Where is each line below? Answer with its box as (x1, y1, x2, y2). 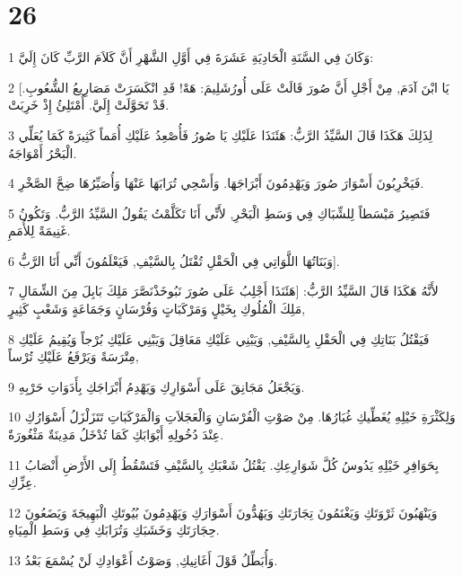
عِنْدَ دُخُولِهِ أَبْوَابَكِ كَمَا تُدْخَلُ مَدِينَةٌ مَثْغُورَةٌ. (8, 425, 224, 444)
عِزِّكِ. (8, 473, 37, 492)
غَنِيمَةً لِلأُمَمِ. (8, 221, 71, 240)
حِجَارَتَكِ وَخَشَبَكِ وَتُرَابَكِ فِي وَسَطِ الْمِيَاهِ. (8, 520, 220, 539)
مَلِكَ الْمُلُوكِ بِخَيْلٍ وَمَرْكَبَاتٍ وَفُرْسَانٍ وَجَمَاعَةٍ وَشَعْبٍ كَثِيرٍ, (8, 299, 306, 318)
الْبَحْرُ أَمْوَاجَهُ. (8, 143, 77, 162)
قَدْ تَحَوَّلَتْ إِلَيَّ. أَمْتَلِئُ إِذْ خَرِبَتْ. (8, 95, 170, 114)
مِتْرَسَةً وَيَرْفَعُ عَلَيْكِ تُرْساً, (8, 347, 139, 366)
